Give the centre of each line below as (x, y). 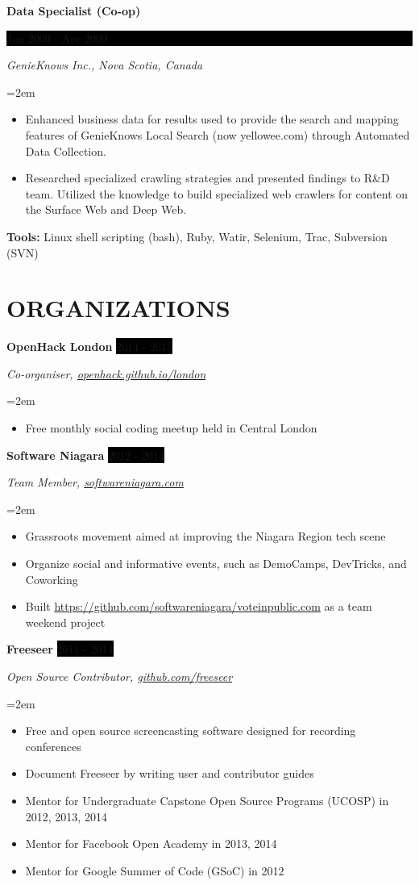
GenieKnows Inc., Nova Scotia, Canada (105, 65)
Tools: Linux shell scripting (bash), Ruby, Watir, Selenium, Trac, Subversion (197, 236)
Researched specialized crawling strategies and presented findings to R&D (207, 178)
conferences (53, 746)
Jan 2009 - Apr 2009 (57, 38)
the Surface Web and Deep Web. (106, 209)
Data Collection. (66, 150)
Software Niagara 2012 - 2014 (86, 455)
